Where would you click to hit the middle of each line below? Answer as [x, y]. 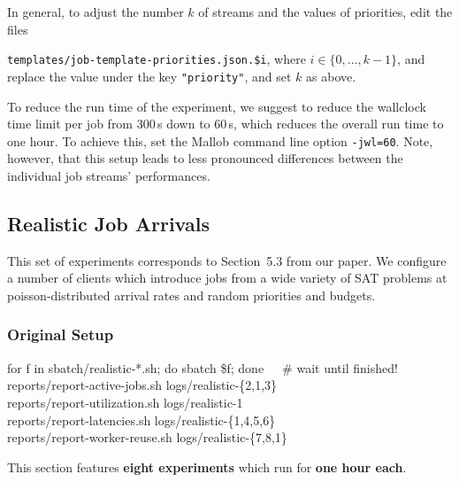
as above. [331, 76]
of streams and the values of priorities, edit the [325, 12]
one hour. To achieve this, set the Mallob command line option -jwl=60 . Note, [220, 140]
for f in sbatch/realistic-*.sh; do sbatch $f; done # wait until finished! [203, 367]
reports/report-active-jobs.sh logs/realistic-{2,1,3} [142, 385]
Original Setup [61, 334]
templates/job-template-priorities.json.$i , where [157, 59]
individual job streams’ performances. [109, 175]
